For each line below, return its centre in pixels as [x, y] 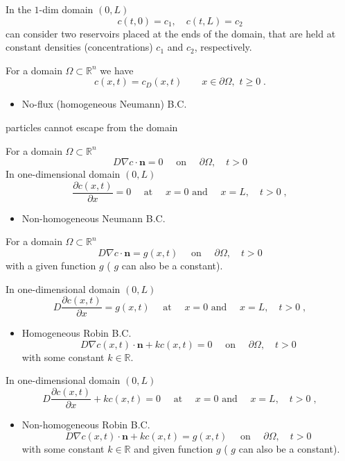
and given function [174, 448]
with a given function [51, 265]
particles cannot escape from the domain [92, 127]
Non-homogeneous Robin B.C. [86, 425]
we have [117, 70]
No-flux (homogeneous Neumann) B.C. [104, 104]
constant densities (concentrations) [79, 47]
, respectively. [223, 47]
